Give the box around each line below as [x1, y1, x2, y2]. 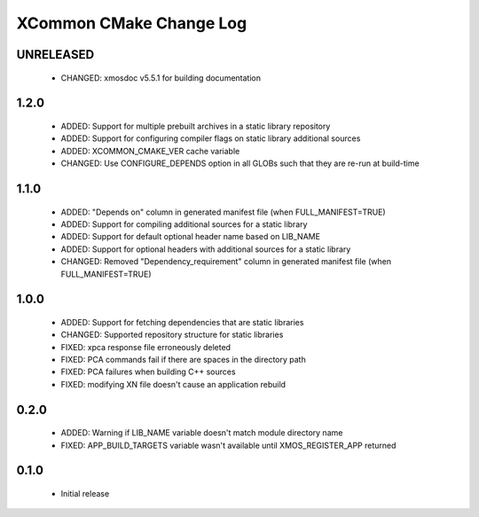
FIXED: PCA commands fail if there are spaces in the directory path [60, 355, 306, 365]
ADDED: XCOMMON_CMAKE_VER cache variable [60, 145, 240, 156]
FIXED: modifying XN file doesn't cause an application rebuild [60, 379, 287, 389]
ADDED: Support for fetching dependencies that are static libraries [60, 317, 304, 327]
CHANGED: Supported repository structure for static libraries [60, 329, 284, 341]
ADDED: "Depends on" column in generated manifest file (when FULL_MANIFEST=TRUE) [60, 207, 386, 217]
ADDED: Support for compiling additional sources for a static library [60, 218, 308, 230]
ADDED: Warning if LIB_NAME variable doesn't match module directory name [60, 427, 343, 438]
